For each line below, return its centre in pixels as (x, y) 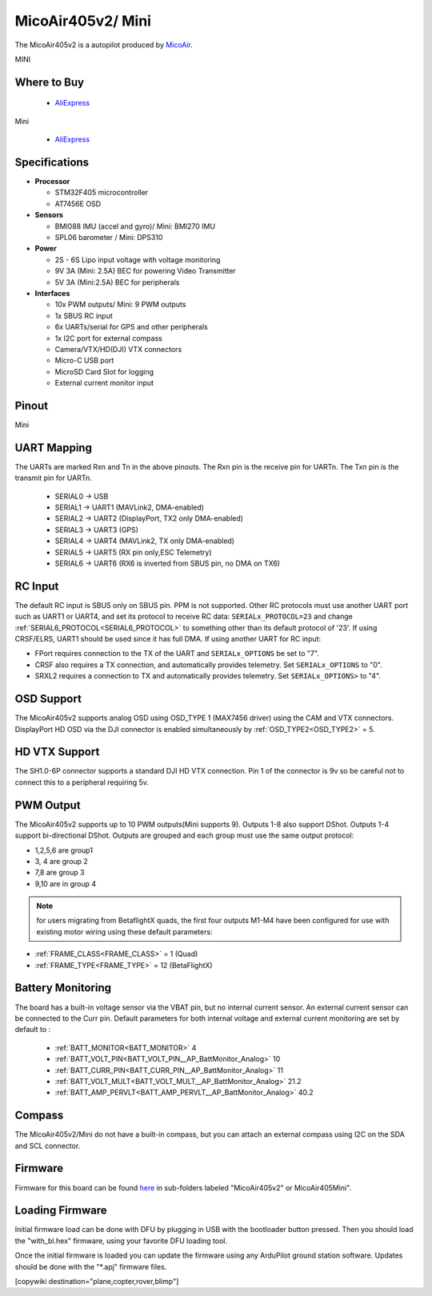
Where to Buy (49, 82)
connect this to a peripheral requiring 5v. (82, 782)
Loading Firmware (61, 1211)
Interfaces (52, 293)
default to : (33, 1030)
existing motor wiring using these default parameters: (124, 931)
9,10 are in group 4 (66, 883)
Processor (52, 182)
